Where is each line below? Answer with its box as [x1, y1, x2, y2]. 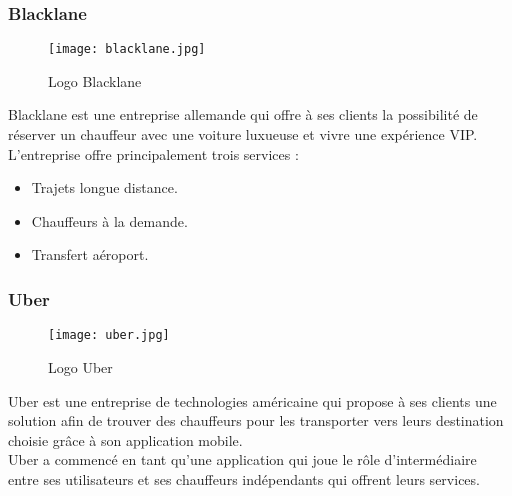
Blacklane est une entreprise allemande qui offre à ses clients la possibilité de [8, 104, 478, 125]
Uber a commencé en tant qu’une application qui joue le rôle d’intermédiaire [8, 449, 477, 470]
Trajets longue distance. [31, 177, 178, 198]
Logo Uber [48, 356, 113, 377]
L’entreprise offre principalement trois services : [8, 143, 299, 164]
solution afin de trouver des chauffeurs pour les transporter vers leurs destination [8, 410, 504, 431]
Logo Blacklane [48, 70, 142, 91]
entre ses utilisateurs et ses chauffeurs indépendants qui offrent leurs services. [8, 468, 480, 489]
